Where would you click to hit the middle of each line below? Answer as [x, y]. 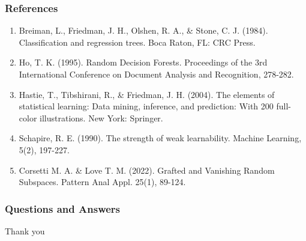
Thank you [25, 230]
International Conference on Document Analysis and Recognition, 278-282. [156, 74]
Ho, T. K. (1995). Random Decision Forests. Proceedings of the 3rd [143, 62]
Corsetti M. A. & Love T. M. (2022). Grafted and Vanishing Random [147, 170]
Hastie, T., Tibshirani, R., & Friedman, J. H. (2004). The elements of [147, 94]
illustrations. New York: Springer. [101, 117]
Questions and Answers [63, 208]
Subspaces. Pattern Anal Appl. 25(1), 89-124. [102, 182]
